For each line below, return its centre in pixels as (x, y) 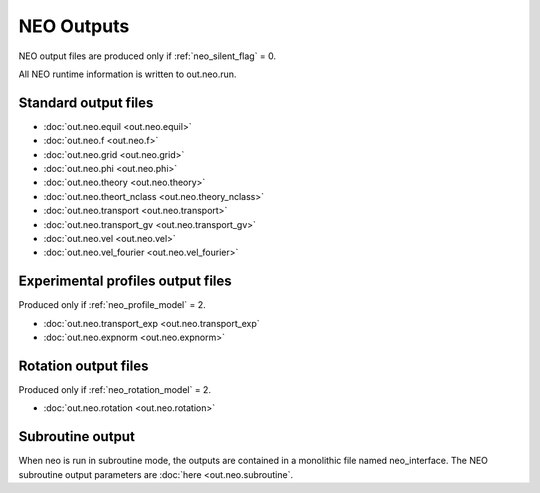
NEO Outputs (74, 26)
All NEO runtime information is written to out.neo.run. (127, 74)
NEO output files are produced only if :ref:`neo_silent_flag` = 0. (147, 56)
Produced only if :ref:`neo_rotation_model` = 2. (115, 389)
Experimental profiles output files (125, 281)
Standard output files (86, 102)
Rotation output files (83, 365)
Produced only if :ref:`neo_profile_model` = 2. (112, 305)
